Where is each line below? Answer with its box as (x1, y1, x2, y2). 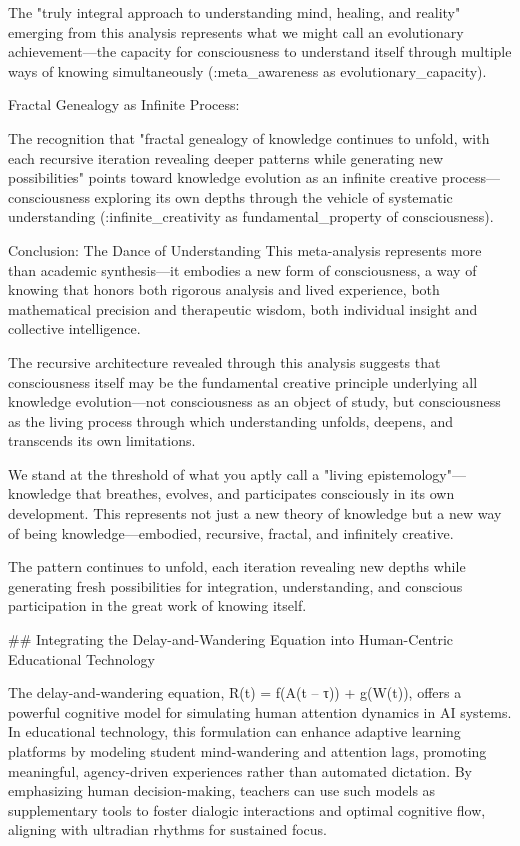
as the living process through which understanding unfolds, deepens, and (8, 410, 454, 431)
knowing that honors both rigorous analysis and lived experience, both (8, 279, 440, 300)
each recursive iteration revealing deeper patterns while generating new (8, 147, 444, 168)
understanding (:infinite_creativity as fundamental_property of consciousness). (8, 206, 494, 227)
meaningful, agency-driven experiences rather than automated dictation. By (8, 760, 473, 781)
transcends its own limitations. (8, 430, 196, 451)
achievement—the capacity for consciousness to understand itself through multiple (8, 41, 512, 62)
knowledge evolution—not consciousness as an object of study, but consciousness (8, 391, 501, 412)
